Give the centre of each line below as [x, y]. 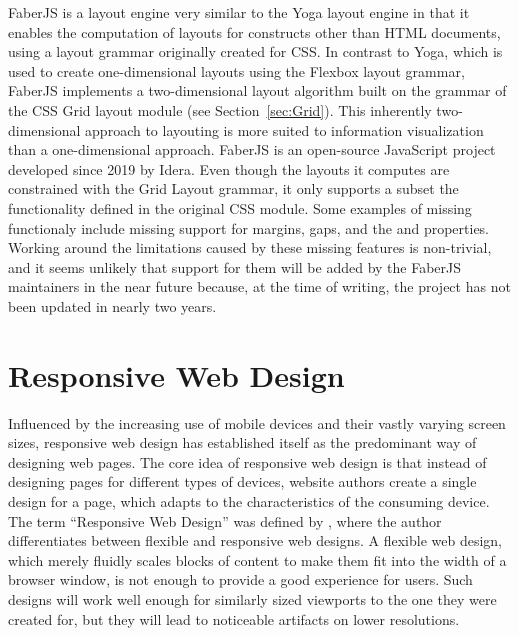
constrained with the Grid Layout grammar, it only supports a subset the [233, 188]
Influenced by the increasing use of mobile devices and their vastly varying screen [257, 422]
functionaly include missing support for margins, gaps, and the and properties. [249, 227]
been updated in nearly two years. [112, 305]
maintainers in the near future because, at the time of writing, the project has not [259, 286]
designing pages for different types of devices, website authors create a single [242, 481]
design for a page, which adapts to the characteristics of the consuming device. [249, 501]
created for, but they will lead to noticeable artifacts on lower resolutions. [234, 618]
